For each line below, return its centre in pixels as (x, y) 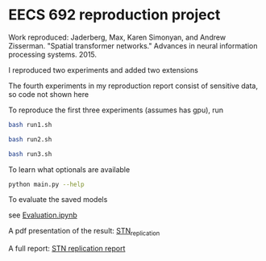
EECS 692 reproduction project (114, 15)
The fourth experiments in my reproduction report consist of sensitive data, (133, 86)
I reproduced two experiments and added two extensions (104, 69)
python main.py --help (46, 184)
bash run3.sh (30, 154)
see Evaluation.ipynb (43, 215)
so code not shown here (49, 94)
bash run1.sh (30, 124)
